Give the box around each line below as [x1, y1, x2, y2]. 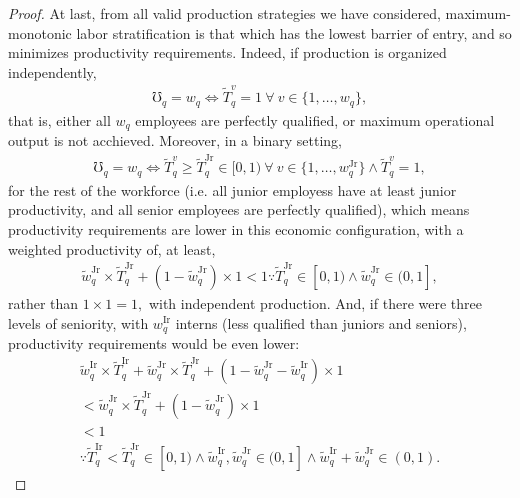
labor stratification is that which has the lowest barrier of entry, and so [76, 22, 512, 43]
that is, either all [8, 109, 111, 130]
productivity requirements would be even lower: [8, 333, 300, 353]
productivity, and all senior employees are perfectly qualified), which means [8, 199, 470, 220]
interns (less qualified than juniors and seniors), [175, 312, 467, 333]
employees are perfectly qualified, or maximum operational [135, 109, 495, 130]
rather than [8, 292, 79, 313]
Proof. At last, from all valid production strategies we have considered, [8, 3, 441, 23]
